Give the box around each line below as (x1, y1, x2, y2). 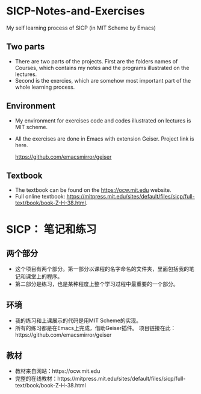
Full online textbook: (14, 193, 66, 200)
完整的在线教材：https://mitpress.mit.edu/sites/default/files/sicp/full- (14, 375, 186, 382)
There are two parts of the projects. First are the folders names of (14, 57, 178, 65)
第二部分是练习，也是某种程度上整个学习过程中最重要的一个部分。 (14, 281, 179, 288)
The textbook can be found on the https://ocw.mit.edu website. (14, 186, 172, 194)
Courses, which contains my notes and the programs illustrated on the (14, 64, 190, 71)
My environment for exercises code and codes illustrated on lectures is (14, 116, 191, 124)
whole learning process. (14, 83, 75, 91)
